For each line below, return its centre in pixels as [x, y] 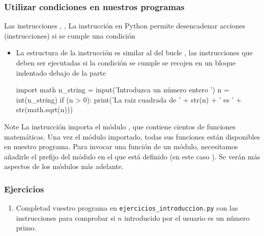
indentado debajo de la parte [61, 72]
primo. [26, 228]
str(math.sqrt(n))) [44, 109]
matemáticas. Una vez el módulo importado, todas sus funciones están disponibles [132, 136]
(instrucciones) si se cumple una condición [70, 35]
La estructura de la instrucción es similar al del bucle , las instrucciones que [134, 53]
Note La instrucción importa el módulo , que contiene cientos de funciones [120, 126]
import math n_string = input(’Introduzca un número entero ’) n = [123, 90]
